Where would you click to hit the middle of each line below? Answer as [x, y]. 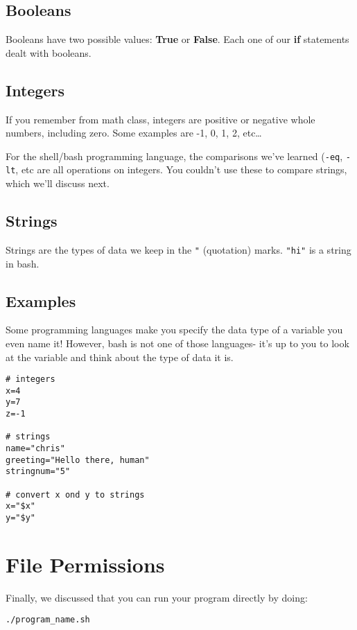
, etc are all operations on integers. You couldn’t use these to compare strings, [181, 169]
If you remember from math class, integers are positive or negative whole [160, 119]
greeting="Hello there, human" [78, 460]
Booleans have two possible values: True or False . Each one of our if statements [177, 39]
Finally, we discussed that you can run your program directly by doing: [157, 597]
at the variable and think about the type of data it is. [120, 357]
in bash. [23, 263]
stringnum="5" [38, 472]
